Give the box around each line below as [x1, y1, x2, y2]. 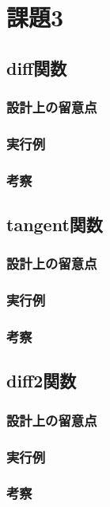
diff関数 [6, 55, 67, 80]
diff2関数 [6, 368, 77, 393]
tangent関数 [6, 212, 103, 237]
